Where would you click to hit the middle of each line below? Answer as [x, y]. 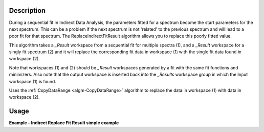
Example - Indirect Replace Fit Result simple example [64, 123]
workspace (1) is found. [33, 81]
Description [27, 11]
